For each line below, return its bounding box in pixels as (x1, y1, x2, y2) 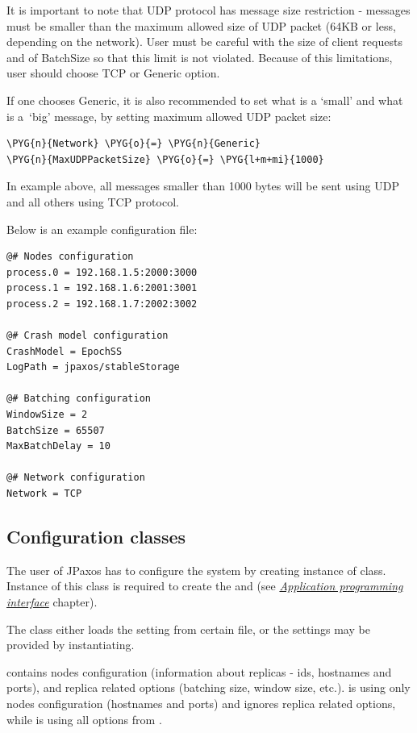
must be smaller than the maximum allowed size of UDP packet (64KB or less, (6, 17, 396, 34)
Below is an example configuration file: (6, 220, 198, 237)
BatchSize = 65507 (6, 424, 105, 436)
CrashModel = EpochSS (6, 345, 123, 357)
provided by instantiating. (6, 636, 135, 653)
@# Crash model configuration (6, 330, 169, 342)
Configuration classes (6, 524, 186, 549)
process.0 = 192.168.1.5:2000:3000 (6, 266, 198, 278)
